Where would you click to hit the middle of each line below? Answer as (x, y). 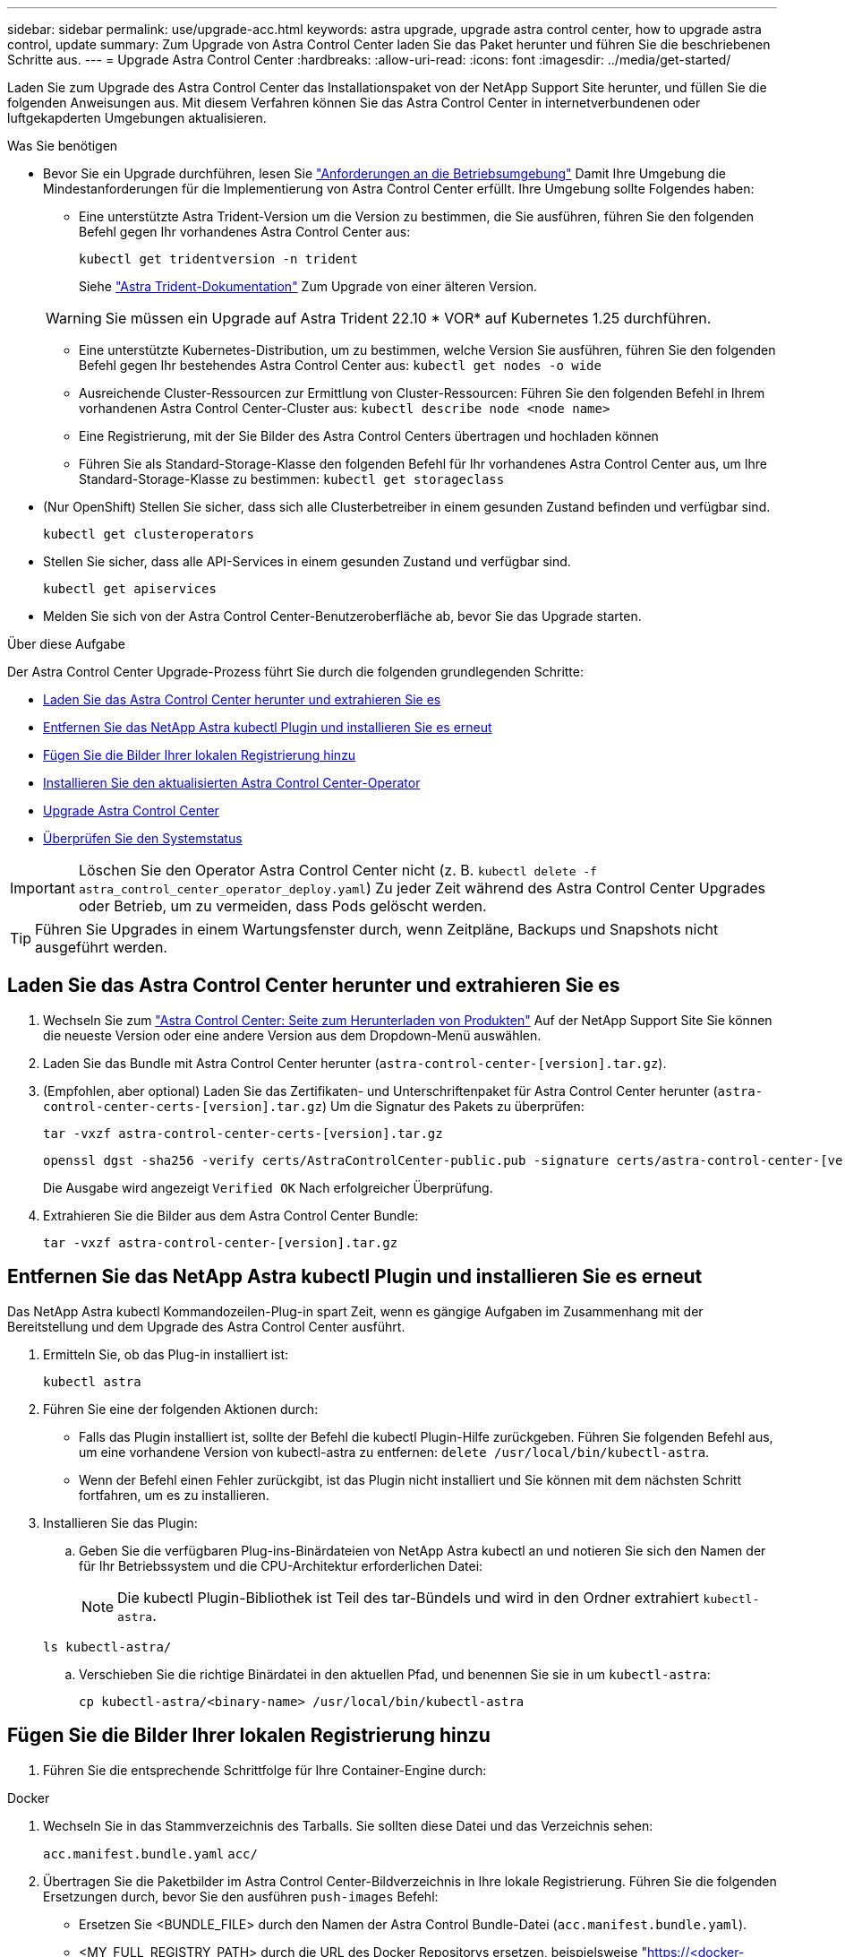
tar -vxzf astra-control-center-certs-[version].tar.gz (243, 1133)
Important (43, 888)
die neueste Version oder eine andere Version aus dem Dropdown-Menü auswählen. (292, 1035)
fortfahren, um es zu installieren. (174, 1495)
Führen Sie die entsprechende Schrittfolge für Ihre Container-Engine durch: (265, 1770)
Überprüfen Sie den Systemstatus (143, 838)
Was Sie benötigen (63, 146)
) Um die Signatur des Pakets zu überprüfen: (453, 1106)
